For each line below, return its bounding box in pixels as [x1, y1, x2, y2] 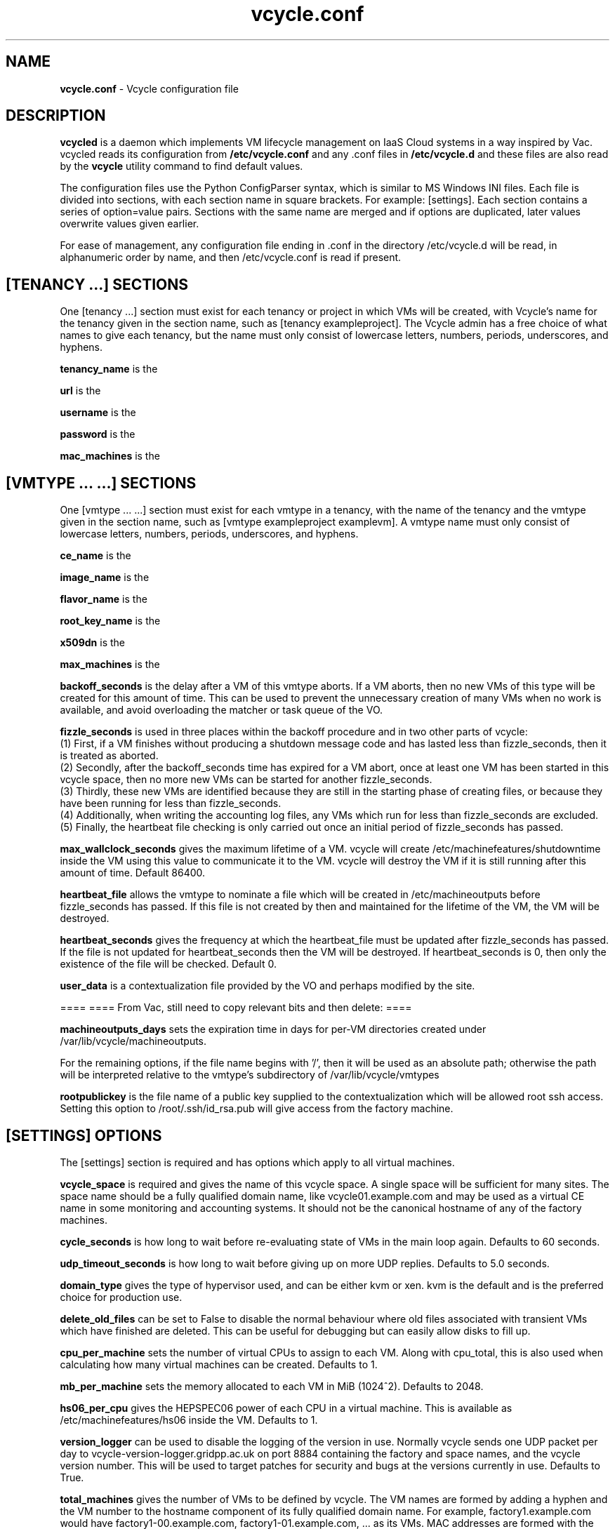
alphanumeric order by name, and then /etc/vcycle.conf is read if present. [60, 251, 402, 264]
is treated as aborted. [60, 749, 159, 762]
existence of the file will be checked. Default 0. [60, 958, 277, 970]
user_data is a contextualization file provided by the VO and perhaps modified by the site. [60, 980, 475, 992]
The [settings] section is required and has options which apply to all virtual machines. [60, 1156, 455, 1168]
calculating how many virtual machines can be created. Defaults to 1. [60, 1358, 378, 1370]
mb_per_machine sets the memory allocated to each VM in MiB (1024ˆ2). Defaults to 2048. [60, 1380, 484, 1392]
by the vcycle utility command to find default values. [60, 160, 303, 173]
